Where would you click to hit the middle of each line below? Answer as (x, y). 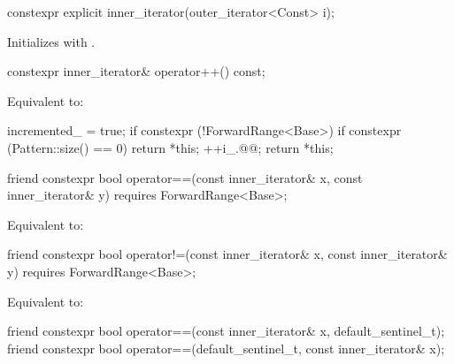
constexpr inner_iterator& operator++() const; (136, 71)
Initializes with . (51, 41)
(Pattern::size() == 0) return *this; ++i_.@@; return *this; (170, 147)
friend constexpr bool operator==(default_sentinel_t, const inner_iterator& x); (226, 348)
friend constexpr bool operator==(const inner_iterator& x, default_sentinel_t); (226, 331)
